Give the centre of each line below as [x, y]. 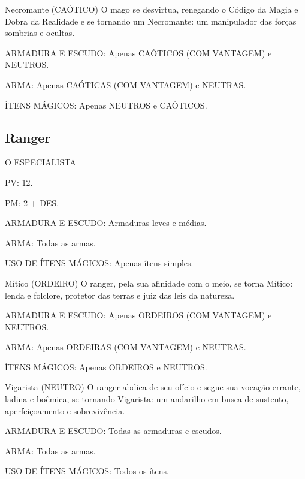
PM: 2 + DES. [32, 202]
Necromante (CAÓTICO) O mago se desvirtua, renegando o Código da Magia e [152, 9]
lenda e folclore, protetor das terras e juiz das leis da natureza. [120, 295]
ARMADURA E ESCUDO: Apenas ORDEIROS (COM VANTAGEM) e [138, 315]
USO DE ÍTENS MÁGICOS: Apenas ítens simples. [99, 263]
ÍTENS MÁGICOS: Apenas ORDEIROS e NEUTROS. [106, 367]
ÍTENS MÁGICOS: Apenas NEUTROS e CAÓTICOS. [106, 105]
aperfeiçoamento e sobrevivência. [65, 410]
